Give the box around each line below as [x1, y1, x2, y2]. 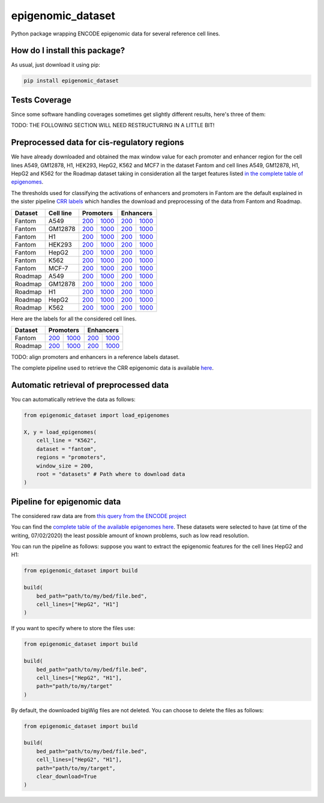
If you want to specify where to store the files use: [11, 625, 135, 632]
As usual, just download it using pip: [11, 61, 100, 68]
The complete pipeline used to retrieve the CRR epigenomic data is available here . [11, 364, 214, 371]
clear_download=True [36, 773, 97, 780]
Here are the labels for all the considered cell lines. [11, 315, 137, 322]
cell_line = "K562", [36, 437, 97, 444]
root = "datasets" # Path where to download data [36, 471, 185, 477]
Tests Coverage [11, 95, 71, 105]
